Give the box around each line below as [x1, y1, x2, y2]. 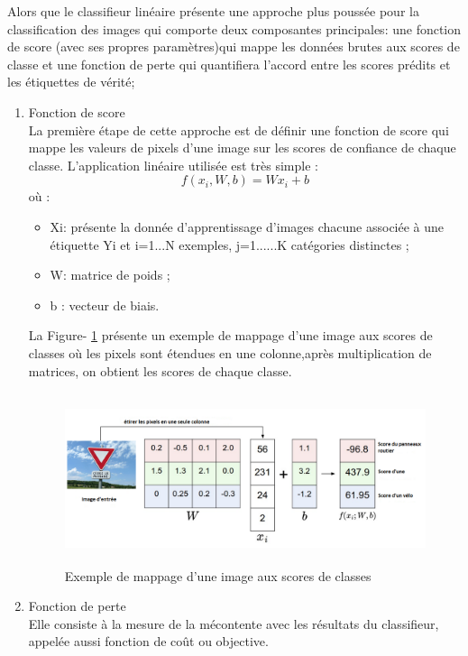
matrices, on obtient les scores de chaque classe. [28, 361, 292, 380]
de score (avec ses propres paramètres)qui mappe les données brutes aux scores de [7, 37, 460, 56]
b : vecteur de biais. [50, 295, 160, 314]
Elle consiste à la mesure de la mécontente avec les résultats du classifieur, [28, 614, 439, 633]
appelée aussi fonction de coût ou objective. [28, 632, 269, 651]
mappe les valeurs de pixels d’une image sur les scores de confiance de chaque [28, 138, 456, 157]
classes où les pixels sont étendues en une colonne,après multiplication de [28, 343, 432, 362]
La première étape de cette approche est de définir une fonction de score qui [28, 120, 449, 139]
